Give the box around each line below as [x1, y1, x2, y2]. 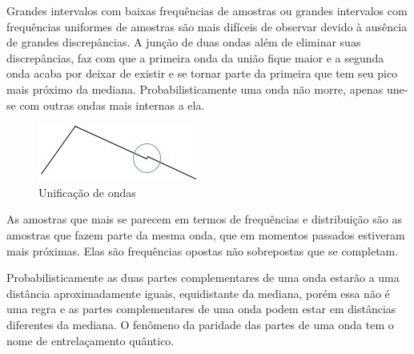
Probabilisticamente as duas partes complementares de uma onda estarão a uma [6, 269, 400, 286]
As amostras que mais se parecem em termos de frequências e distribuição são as [6, 211, 402, 227]
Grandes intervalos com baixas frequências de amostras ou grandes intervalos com [6, 2, 408, 18]
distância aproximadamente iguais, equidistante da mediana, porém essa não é [6, 284, 390, 301]
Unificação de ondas [38, 183, 136, 200]
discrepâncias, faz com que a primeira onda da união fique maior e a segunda [6, 49, 384, 66]
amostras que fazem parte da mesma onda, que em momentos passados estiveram [6, 226, 405, 243]
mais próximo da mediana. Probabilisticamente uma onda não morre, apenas [6, 80, 384, 97]
